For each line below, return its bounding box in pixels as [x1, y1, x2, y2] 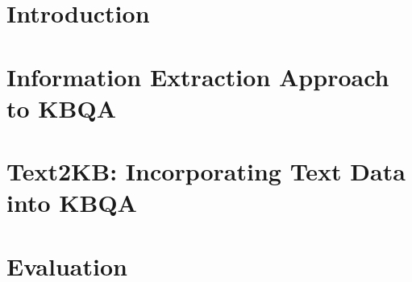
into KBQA [6, 186, 137, 219]
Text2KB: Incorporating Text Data [6, 155, 406, 188]
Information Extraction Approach [6, 60, 389, 93]
